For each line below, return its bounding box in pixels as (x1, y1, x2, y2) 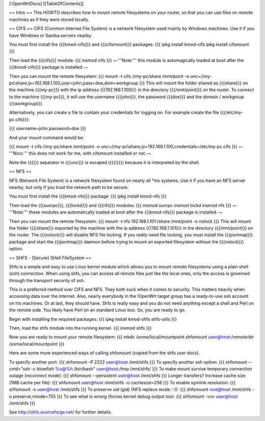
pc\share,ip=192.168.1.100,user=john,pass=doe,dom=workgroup (9, 80, 138, 86)
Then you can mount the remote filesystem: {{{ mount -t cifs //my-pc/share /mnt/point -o (9, 73, 189, 79)
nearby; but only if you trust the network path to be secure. (9, 184, 129, 190)
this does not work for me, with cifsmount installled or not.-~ (28, 150, 152, 157)
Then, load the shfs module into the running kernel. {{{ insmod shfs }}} (9, 325, 152, 331)
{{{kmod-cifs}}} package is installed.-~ (9, 64, 88, 70)
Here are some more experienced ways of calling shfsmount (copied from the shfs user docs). (9, 350, 200, 356)
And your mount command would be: (9, 134, 84, 140)
